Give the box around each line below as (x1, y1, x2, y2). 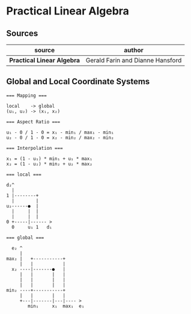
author (124, 46, 144, 54)
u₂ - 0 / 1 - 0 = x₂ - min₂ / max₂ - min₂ (6, 134, 114, 141)
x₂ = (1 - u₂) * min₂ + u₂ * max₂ (6, 161, 93, 167)
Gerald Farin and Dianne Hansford (85, 56, 182, 64)
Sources (6, 28, 38, 38)
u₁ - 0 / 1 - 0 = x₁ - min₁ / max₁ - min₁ (6, 129, 114, 135)
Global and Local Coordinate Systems (6, 76, 150, 87)
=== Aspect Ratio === (6, 119, 61, 125)
